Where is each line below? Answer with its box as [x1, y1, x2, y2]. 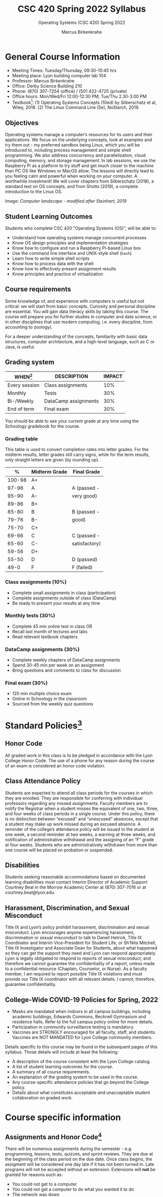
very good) [72, 493, 97, 499]
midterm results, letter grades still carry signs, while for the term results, [5, 452, 150, 457]
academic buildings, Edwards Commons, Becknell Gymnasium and [12, 1013, 146, 1019]
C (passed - [72, 532, 100, 539]
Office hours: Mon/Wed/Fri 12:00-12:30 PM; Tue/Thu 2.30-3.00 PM [12, 93, 147, 99]
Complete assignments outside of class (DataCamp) [12, 595, 117, 601]
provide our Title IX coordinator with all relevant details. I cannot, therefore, [5, 976, 156, 982]
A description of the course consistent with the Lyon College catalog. [12, 1058, 151, 1064]
